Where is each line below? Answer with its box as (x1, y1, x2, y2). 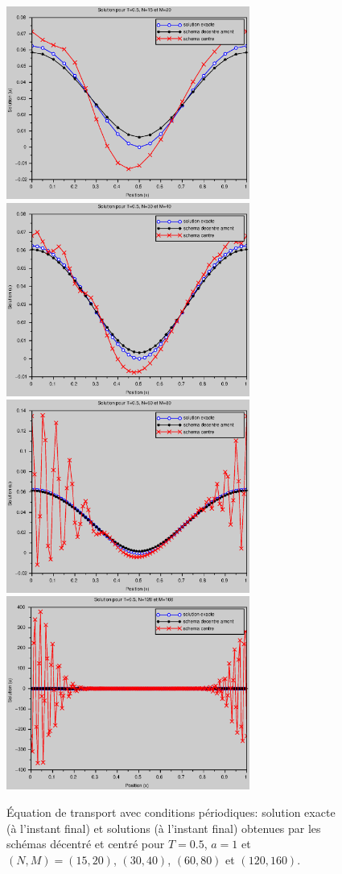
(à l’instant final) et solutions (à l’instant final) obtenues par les (6, 819, 321, 836)
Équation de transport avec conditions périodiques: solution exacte (6, 804, 336, 821)
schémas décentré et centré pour (6, 835, 165, 852)
